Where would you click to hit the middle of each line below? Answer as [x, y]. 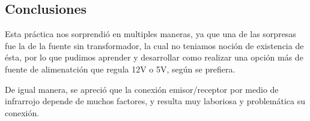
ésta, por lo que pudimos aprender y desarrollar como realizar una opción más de [154, 57]
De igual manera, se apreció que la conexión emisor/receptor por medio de [142, 89]
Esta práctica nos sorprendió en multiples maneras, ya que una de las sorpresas [150, 34]
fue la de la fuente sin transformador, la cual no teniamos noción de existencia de [154, 45]
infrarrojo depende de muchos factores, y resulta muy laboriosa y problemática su [155, 101]
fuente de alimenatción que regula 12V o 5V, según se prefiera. [120, 69]
